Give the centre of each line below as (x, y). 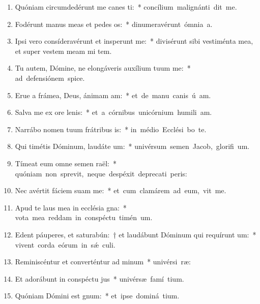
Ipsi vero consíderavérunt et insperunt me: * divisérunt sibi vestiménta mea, (134, 41)
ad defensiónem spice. (50, 78)
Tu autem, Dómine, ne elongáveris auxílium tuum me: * (103, 68)
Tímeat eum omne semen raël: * (66, 163)
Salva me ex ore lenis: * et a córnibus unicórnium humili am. (113, 112)
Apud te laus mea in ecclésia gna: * (71, 207)
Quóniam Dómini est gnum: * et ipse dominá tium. (97, 296)
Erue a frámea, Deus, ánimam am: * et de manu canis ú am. (113, 95)
